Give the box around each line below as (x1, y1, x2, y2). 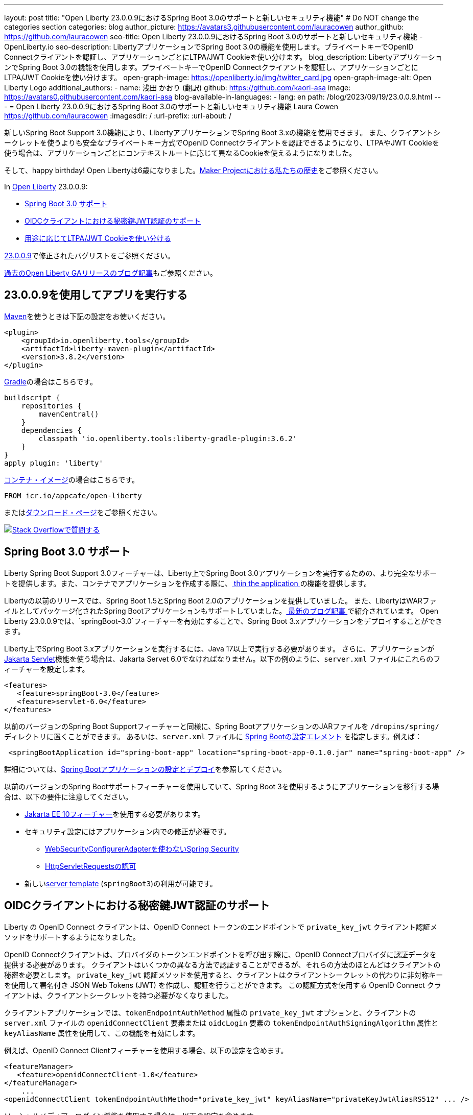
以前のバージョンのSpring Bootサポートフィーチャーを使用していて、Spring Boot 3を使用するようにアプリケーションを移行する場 (4, 782, 439, 791)
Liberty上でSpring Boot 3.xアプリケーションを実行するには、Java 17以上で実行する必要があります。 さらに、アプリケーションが (4, 644, 435, 653)
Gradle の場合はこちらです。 (4, 377, 97, 386)
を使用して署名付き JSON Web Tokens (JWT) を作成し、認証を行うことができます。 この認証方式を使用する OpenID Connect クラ (4, 980, 441, 989)
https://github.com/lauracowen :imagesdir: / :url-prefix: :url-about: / (4, 111, 232, 120)
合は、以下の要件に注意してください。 (4, 792, 133, 801)
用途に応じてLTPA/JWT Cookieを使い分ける (25, 234, 171, 243)
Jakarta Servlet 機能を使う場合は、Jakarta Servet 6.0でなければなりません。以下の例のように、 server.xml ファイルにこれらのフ (4, 654, 441, 663)
